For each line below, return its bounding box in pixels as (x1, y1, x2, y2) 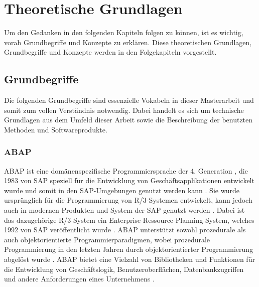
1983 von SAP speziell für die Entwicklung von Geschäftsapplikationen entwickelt (4, 175, 254, 186)
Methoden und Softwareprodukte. (4, 124, 107, 134)
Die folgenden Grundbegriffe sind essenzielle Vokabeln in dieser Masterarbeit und (4, 95, 254, 105)
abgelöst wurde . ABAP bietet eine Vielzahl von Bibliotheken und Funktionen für (4, 254, 255, 264)
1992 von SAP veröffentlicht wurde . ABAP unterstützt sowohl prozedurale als (4, 224, 246, 235)
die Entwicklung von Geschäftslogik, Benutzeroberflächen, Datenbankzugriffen (4, 263, 244, 274)
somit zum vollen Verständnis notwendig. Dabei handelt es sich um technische (4, 104, 244, 115)
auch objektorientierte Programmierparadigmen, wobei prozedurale (4, 234, 210, 244)
